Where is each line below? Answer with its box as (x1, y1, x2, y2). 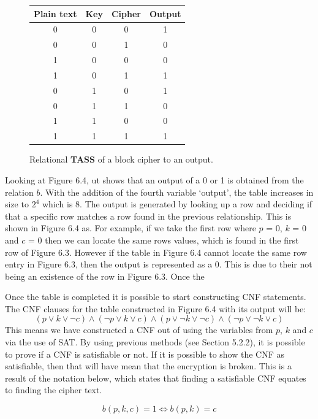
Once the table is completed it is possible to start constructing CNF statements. (5, 290, 306, 303)
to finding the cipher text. (5, 383, 102, 396)
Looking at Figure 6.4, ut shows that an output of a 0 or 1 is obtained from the (5, 173, 304, 186)
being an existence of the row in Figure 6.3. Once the (5, 269, 205, 282)
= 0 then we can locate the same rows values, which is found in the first (28, 233, 299, 246)
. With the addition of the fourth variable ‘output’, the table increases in (40, 185, 314, 198)
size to (5, 198, 29, 210)
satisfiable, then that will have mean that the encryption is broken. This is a (5, 359, 292, 372)
